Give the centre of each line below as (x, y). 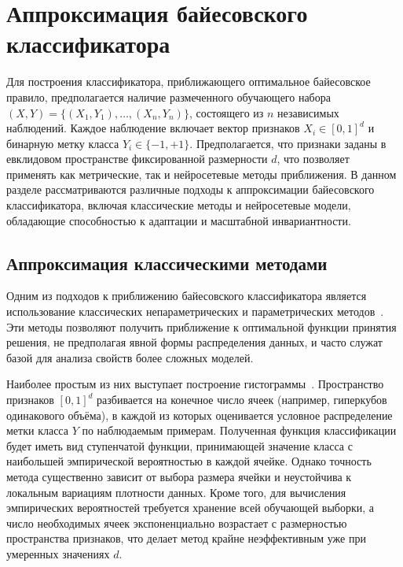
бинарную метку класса (63, 143)
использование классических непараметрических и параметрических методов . (195, 311)
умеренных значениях (58, 553)
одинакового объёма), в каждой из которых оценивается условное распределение (200, 415)
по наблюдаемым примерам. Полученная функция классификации (239, 430)
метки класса (37, 430)
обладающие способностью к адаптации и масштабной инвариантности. (179, 220)
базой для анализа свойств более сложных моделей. (130, 357)
